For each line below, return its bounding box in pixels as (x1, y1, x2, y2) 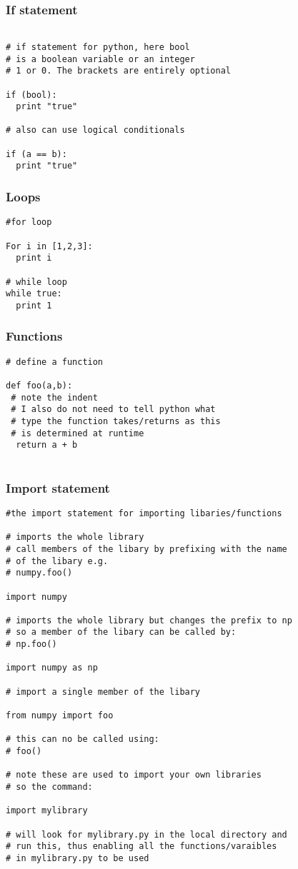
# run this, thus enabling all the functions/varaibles (6, 841, 277, 852)
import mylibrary (6, 805, 88, 816)
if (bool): (6, 89, 57, 100)
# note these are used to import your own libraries (6, 770, 262, 780)
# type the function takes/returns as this (11, 416, 221, 427)
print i (16, 253, 52, 263)
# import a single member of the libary (6, 686, 201, 697)
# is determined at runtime (11, 428, 144, 438)
